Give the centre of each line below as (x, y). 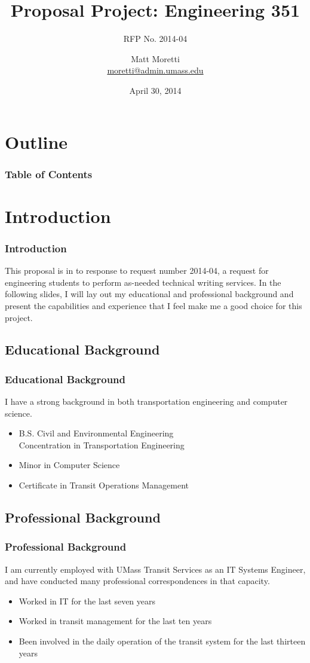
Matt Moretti (155, 58)
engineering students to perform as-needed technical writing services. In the (143, 282)
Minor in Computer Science (69, 465)
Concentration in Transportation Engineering (102, 444)
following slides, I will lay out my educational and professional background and (149, 294)
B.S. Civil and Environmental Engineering (96, 433)
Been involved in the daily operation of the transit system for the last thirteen (162, 641)
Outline (36, 141)
